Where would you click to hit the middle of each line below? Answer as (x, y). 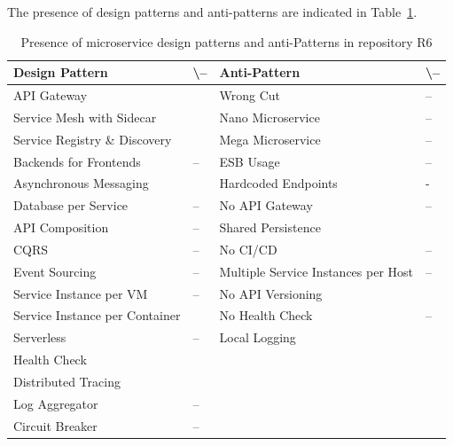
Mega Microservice (270, 139)
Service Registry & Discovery (93, 139)
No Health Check (266, 315)
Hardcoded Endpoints (278, 183)
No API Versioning (271, 293)
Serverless (40, 337)
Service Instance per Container (97, 315)
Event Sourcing (55, 271)
